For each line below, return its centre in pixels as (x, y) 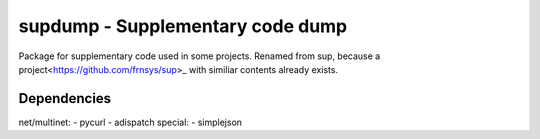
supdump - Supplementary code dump (183, 26)
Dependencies (65, 98)
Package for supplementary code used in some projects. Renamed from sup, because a (199, 56)
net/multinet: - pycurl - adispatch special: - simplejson (130, 122)
